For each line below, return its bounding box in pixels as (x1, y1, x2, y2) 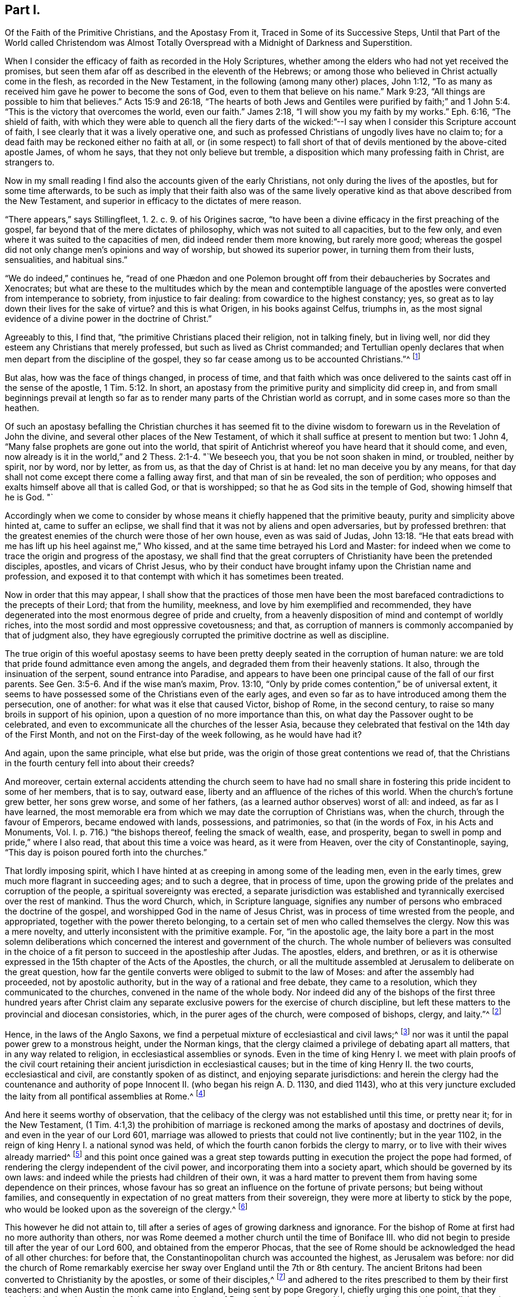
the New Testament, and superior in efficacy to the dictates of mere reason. (5, 196, 302, 206)
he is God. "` (5, 492, 54, 503)
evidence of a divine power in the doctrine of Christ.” (5, 314, 212, 324)
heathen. (5, 403, 39, 413)
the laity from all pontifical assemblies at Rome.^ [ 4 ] (5, 1089, 206, 1102)
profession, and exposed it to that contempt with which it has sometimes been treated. (5, 571, 344, 582)
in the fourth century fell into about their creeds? (5, 758, 194, 769)
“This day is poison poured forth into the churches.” (5, 847, 207, 858)
